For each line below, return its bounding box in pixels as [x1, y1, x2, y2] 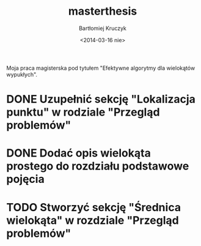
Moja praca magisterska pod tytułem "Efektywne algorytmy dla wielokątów [6, 64, 196, 72]
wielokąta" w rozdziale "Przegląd [6, 213, 179, 227]
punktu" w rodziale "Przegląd [6, 105, 160, 119]
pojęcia [6, 173, 45, 186]
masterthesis [68, 4, 137, 18]
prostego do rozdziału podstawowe [6, 159, 189, 173]
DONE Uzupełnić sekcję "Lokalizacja [6, 92, 196, 106]
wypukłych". [6, 70, 38, 78]
